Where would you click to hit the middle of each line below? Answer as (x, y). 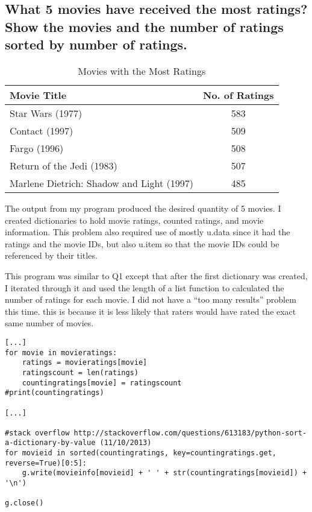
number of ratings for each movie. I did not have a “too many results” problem (151, 299)
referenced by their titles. (51, 255)
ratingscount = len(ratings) (80, 372)
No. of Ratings (239, 95)
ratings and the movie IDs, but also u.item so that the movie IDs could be (142, 243)
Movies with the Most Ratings (142, 71)
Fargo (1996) (37, 148)
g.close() (24, 503)
